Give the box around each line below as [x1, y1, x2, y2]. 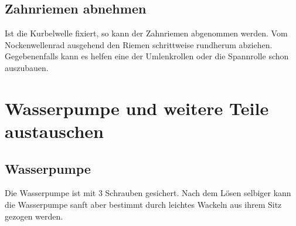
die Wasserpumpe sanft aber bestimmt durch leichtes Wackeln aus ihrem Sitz [5, 198, 282, 210]
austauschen [5, 119, 104, 143]
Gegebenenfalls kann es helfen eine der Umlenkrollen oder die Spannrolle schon [5, 50, 289, 62]
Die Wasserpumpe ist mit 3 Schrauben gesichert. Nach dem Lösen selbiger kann [5, 187, 291, 199]
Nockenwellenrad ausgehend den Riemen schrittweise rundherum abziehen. [5, 38, 273, 50]
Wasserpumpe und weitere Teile [5, 96, 269, 120]
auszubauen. [5, 61, 49, 73]
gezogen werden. [5, 210, 63, 222]
